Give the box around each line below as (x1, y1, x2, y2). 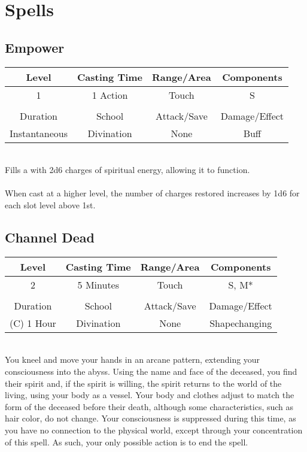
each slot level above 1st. (5, 198, 96, 211)
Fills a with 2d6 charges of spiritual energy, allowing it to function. (5, 163, 250, 176)
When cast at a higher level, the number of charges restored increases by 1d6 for (5, 187, 300, 199)
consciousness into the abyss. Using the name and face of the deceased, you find (5, 365, 297, 377)
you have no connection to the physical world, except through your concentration (5, 423, 303, 436)
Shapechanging (209, 316, 272, 330)
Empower (5, 38, 65, 56)
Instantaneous (10, 126, 68, 140)
